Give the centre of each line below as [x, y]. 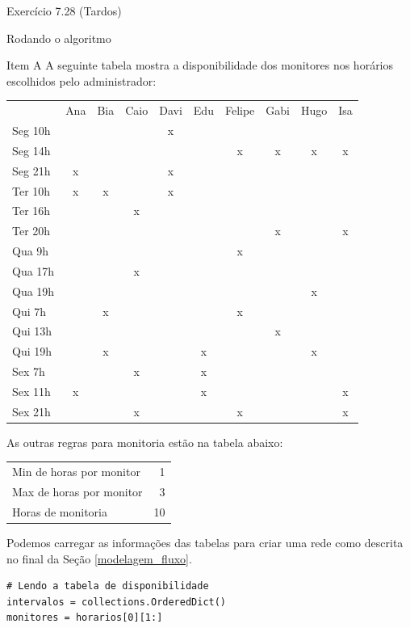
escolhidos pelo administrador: [82, 80]
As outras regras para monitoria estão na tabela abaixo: [145, 442]
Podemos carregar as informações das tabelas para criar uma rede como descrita [205, 542]
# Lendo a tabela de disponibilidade [108, 586]
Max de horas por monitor [77, 492]
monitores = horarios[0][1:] [85, 618]
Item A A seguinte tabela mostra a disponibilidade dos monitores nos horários [200, 65]
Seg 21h [31, 170]
